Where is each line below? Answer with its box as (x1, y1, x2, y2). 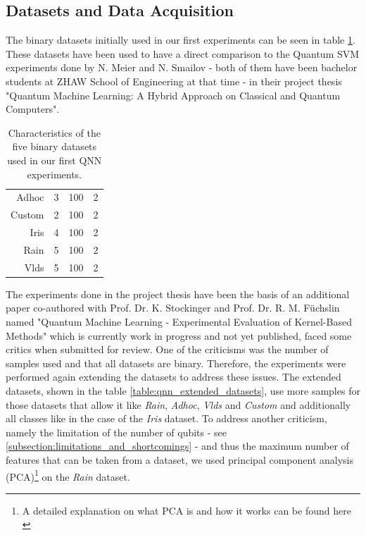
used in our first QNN (7, 152, 102, 167)
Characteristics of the (8, 125, 101, 140)
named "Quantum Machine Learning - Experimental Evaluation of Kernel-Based (6, 314, 352, 329)
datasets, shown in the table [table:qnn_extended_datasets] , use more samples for (6, 383, 360, 398)
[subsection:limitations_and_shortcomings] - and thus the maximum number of (6, 438, 349, 453)
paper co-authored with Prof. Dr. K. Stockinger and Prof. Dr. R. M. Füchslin (6, 300, 340, 315)
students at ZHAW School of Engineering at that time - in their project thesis (6, 73, 342, 88)
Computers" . (6, 102, 60, 116)
